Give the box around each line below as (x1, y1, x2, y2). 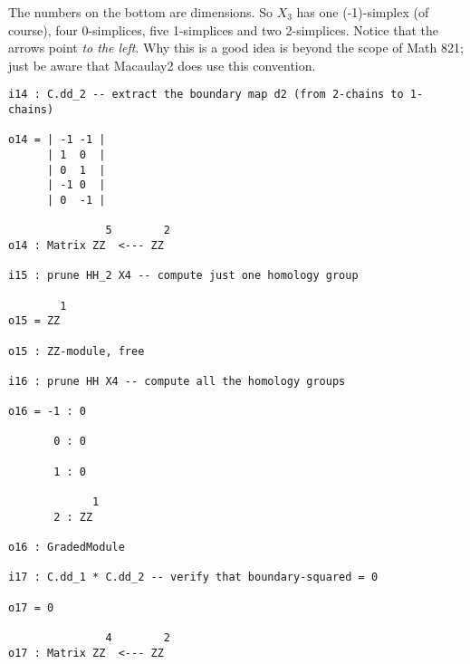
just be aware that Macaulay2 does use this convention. (8, 55, 316, 74)
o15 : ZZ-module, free (8, 344, 145, 358)
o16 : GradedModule (8, 541, 125, 554)
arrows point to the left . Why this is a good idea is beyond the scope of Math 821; (8, 38, 464, 57)
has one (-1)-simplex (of (296, 3, 429, 21)
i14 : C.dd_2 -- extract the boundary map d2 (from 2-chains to (8, 88, 404, 101)
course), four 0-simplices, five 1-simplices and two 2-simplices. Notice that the (8, 20, 438, 39)
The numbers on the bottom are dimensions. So (8, 3, 273, 21)
